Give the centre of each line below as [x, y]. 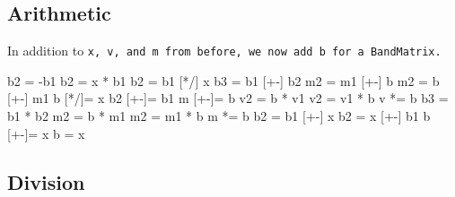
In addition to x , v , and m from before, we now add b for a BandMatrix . [224, 51]
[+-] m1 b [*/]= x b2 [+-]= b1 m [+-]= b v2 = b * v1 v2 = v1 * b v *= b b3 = [228, 98]
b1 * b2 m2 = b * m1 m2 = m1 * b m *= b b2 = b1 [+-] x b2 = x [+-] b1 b [219, 116]
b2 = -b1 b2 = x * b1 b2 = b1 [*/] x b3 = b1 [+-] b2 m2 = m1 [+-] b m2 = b [223, 80]
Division [46, 181]
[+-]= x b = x [46, 133]
